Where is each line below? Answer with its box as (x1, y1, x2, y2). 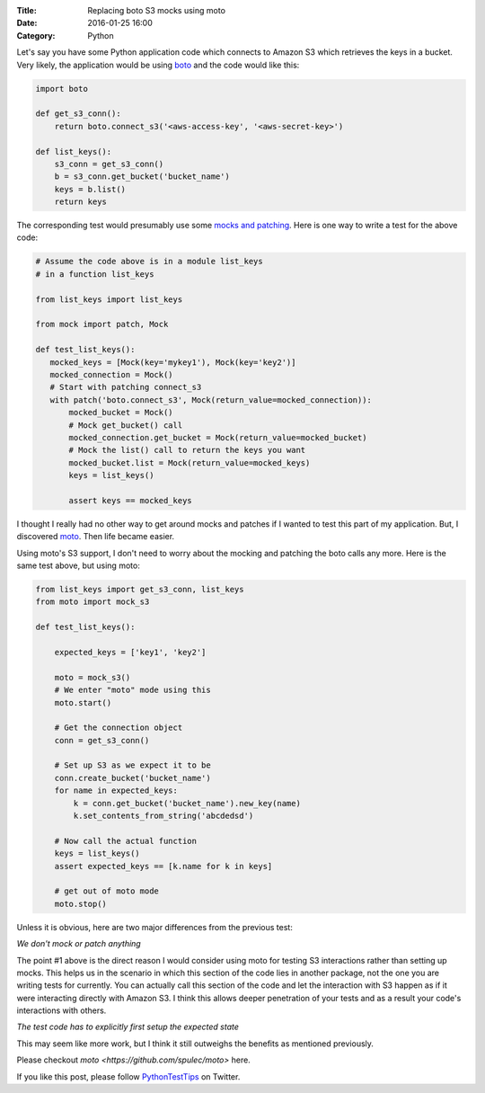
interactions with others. (16, 1005, 107, 1016)
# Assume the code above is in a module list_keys (35, 256, 264, 267)
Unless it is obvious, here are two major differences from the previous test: (16, 921, 294, 932)
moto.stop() (54, 899, 108, 909)
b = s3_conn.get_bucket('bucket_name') (54, 172, 231, 182)
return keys (54, 197, 108, 207)
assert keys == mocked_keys (68, 495, 192, 505)
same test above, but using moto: (16, 560, 141, 571)
